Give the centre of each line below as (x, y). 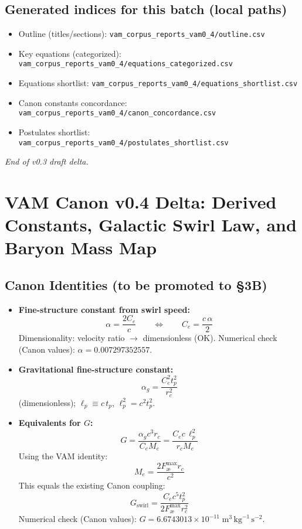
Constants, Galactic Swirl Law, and (151, 225)
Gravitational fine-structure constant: (96, 369)
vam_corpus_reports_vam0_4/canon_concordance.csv (117, 113)
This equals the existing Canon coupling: (92, 485)
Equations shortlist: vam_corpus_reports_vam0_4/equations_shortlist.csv (158, 83)
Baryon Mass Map (81, 248)
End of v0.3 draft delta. (47, 161)
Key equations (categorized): (70, 53)
